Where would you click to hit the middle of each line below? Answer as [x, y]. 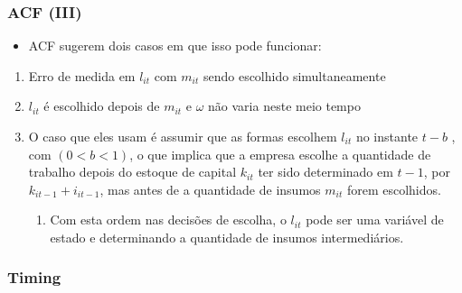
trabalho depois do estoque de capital [132, 172]
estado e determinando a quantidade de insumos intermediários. [227, 237]
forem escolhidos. [394, 189]
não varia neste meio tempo [284, 106]
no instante [387, 136]
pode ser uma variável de [375, 220]
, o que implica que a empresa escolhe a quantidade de [280, 154]
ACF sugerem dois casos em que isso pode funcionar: [175, 46]
